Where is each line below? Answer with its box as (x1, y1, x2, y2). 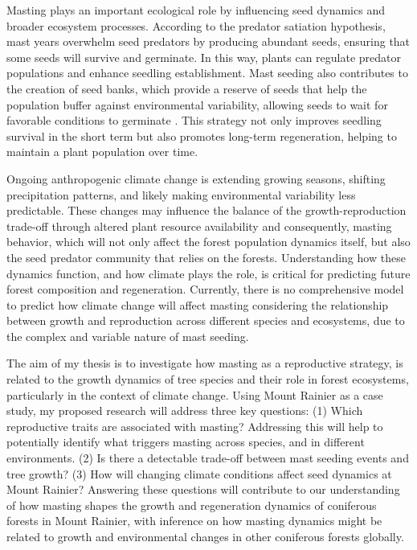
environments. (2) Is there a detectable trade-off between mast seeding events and (6, 449, 409, 466)
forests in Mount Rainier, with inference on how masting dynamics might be (6, 512, 382, 529)
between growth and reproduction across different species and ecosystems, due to (6, 312, 405, 329)
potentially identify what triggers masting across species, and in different (6, 433, 365, 450)
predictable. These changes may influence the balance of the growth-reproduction (6, 202, 407, 219)
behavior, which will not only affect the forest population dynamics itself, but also (6, 233, 411, 250)
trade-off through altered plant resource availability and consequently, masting (6, 217, 392, 234)
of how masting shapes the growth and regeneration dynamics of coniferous (6, 496, 377, 513)
